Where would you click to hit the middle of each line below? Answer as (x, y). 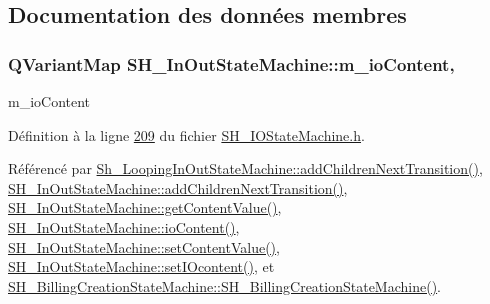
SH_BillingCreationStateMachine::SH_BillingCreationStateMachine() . (225, 285)
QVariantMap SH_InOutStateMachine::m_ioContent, (231, 63)
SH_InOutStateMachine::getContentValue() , (145, 207)
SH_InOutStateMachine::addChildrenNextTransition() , (178, 187)
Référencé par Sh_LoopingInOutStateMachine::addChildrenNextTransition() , (245, 168)
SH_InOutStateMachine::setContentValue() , (144, 246)
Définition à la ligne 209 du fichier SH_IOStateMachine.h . (186, 134)
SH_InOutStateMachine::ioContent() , (124, 226)
